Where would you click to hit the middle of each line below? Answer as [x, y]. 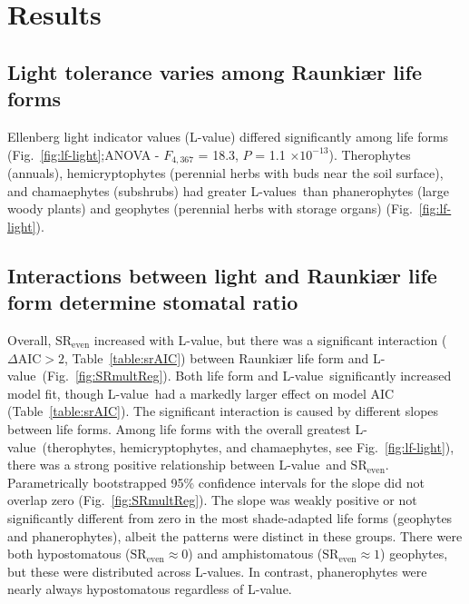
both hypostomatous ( [69, 554]
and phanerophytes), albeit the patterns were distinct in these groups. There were [235, 535]
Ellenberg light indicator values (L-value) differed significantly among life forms [228, 136]
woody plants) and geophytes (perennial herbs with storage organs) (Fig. [210, 208]
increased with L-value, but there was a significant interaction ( [270, 339]
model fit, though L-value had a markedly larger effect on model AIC [201, 393]
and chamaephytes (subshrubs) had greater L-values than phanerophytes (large [228, 190]
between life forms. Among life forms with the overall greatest [179, 428]
